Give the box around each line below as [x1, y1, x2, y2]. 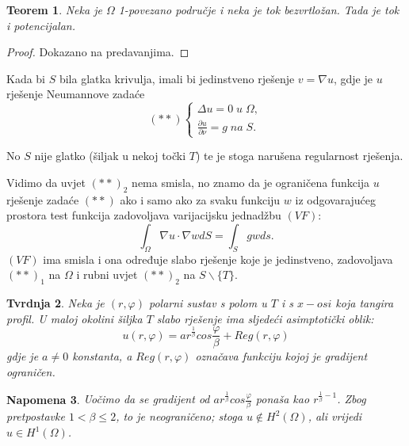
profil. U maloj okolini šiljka [6, 310, 143, 326]
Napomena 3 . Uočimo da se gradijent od [6, 391, 210, 407]
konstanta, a [72, 348, 132, 364]
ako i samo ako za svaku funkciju [120, 191, 281, 208]
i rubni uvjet [76, 266, 138, 283]
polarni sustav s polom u [149, 295, 267, 311]
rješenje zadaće [6, 191, 79, 208]
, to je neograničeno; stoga [116, 408, 243, 425]
